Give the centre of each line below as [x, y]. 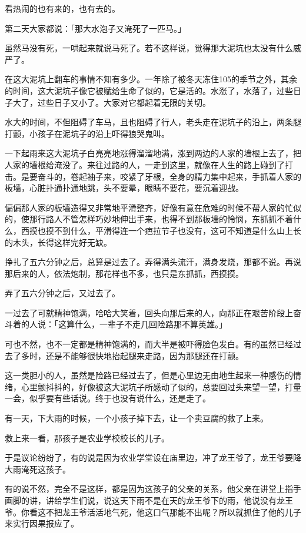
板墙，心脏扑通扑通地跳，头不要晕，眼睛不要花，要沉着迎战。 [124, 188]
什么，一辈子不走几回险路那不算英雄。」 [151, 324]
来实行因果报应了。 [42, 523]
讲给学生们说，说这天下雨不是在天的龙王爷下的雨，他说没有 [161, 500]
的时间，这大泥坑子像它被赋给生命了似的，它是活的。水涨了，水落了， [141, 90]
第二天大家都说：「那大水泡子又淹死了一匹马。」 [95, 28]
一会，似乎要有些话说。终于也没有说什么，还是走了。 [108, 398]
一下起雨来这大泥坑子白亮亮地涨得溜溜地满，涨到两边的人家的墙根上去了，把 [153, 153]
